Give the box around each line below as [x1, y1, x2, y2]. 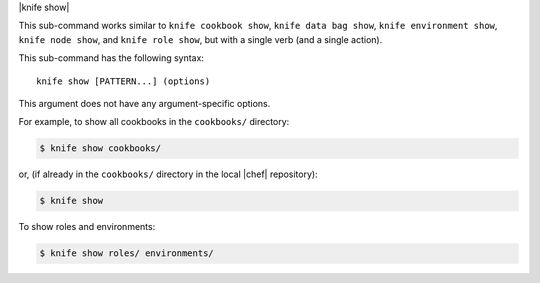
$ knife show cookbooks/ [39, 143, 162, 154]
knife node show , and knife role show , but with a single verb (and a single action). [18, 33, 383, 45]
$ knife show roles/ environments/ [39, 248, 214, 259]
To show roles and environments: [18, 221, 156, 233]
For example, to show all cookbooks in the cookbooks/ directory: [18, 116, 290, 128]
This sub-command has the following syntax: [18, 52, 205, 64]
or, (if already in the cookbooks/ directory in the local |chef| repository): [18, 168, 319, 180]
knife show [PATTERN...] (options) [36, 75, 211, 87]
